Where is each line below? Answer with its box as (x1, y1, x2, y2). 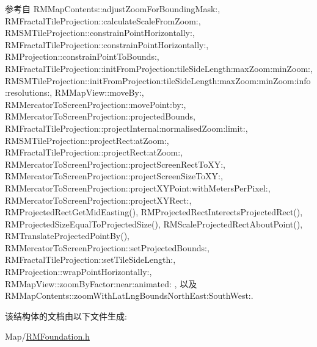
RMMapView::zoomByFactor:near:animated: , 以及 (5, 277, 197, 290)
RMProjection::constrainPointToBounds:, (5, 50, 159, 63)
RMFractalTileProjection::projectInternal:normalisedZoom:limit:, (5, 121, 248, 134)
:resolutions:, (5, 86, 53, 99)
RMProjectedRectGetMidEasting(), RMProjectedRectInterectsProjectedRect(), (5, 206, 303, 218)
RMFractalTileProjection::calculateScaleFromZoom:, (5, 14, 201, 27)
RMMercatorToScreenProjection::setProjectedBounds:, (5, 241, 210, 254)
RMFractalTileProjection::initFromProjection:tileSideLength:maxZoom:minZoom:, (5, 62, 313, 74)
